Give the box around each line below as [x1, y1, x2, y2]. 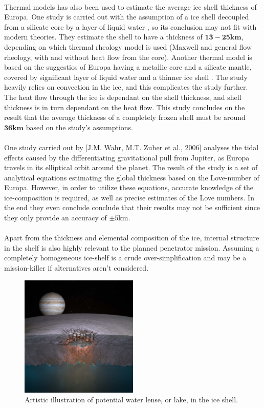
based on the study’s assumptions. [26, 121, 133, 132]
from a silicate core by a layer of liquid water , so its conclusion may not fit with [4, 21, 257, 32]
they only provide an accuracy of [4, 212, 107, 223]
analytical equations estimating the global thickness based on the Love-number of [4, 172, 259, 182]
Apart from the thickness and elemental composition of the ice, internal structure [4, 232, 259, 243]
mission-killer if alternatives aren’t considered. [4, 262, 149, 273]
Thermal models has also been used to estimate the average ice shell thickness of [4, 1, 257, 12]
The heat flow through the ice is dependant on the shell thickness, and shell [4, 91, 241, 102]
